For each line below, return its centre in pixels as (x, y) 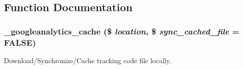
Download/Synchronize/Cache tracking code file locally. (88, 60)
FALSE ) (20, 42)
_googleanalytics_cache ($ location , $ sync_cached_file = (122, 31)
